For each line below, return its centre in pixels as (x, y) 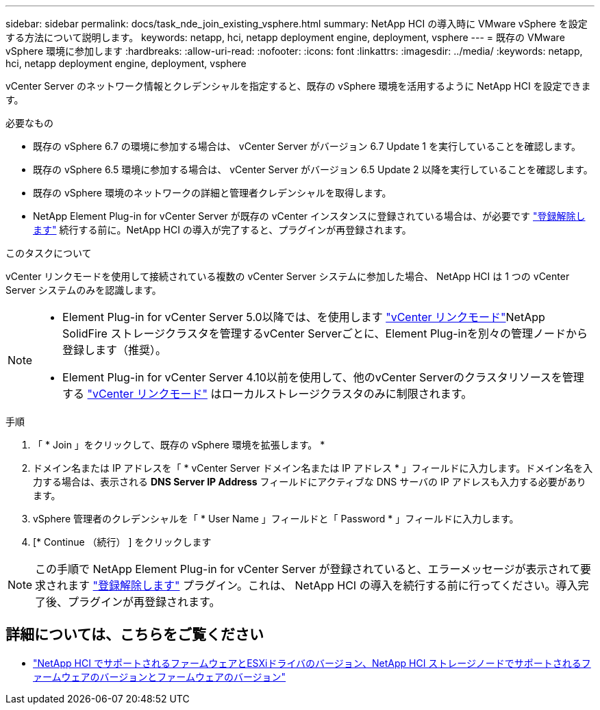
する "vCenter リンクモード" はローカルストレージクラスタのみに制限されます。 (267, 394)
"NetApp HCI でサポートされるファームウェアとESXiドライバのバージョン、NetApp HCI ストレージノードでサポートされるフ (312, 663)
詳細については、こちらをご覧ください (135, 635)
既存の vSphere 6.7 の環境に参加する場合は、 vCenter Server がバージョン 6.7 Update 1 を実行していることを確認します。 (307, 146)
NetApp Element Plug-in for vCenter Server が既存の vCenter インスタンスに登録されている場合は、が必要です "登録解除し (309, 216)
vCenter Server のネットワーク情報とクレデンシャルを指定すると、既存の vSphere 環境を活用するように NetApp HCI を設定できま (298, 86)
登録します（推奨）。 (115, 350)
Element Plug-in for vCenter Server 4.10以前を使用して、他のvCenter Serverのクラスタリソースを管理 (323, 377)
